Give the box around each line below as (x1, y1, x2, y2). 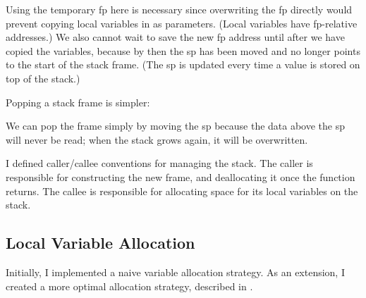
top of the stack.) (6, 70, 80, 85)
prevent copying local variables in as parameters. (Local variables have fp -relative (6, 15, 358, 30)
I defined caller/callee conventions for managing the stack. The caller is (6, 156, 313, 170)
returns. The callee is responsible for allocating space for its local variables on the (6, 183, 358, 198)
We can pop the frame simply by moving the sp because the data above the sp (6, 118, 346, 133)
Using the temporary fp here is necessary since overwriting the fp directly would (6, 2, 353, 16)
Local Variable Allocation (6, 232, 195, 254)
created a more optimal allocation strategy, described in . (6, 278, 253, 293)
